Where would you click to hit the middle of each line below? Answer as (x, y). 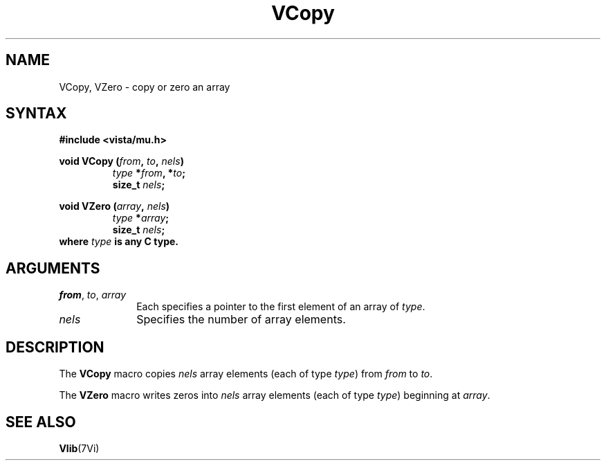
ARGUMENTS (53, 268)
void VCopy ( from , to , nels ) (121, 161)
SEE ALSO (41, 422)
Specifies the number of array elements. (241, 320)
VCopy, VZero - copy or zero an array (145, 87)
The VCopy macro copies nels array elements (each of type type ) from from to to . (246, 374)
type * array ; (141, 218)
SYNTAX (36, 114)
